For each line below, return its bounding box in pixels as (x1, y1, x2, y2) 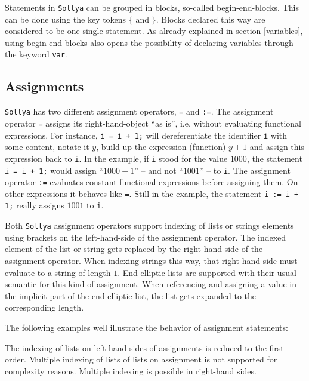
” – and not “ (134, 164, 183, 176)
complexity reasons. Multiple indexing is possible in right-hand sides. (5, 364, 257, 377)
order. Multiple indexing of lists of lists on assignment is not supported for (5, 353, 277, 365)
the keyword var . (5, 48, 67, 60)
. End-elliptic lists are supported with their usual (118, 266, 296, 278)
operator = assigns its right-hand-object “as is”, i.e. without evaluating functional (5, 116, 302, 129)
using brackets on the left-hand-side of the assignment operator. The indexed (5, 231, 286, 243)
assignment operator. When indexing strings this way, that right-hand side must (5, 254, 298, 266)
